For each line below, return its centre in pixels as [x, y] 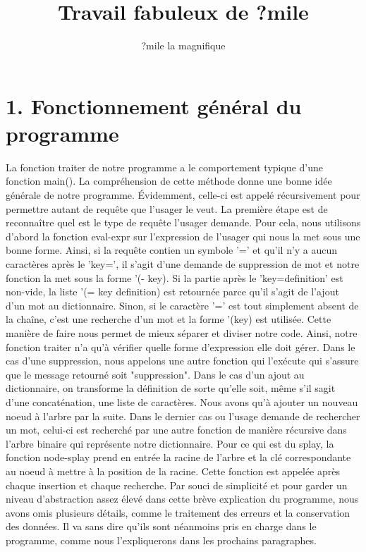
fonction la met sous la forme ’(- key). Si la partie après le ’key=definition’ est [175, 277]
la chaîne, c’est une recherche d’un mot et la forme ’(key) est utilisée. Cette [169, 319]
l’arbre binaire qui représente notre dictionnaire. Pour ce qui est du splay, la [170, 443]
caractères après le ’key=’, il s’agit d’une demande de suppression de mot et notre [183, 264]
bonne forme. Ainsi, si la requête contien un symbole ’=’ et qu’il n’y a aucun [172, 250]
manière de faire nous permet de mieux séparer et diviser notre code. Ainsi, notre [182, 332]
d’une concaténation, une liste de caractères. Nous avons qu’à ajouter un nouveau [182, 401]
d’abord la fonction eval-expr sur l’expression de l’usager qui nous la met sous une [183, 236]
